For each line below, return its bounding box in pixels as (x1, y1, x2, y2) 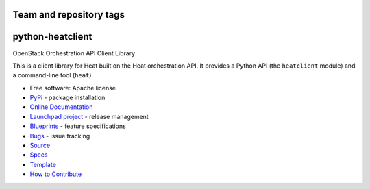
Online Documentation (29, 103, 93, 111)
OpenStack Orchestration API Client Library (12, 49, 136, 58)
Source (29, 141, 51, 150)
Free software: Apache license (29, 84, 116, 92)
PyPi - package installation (29, 93, 106, 102)
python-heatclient (12, 31, 92, 42)
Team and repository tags (12, 9, 125, 21)
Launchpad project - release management (29, 112, 149, 121)
